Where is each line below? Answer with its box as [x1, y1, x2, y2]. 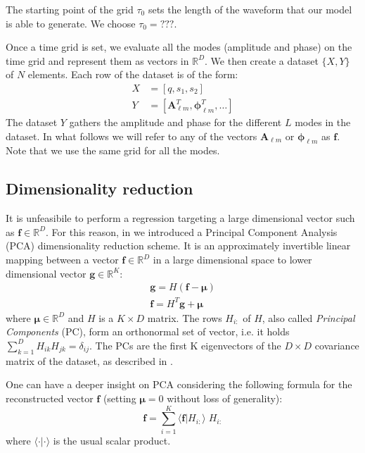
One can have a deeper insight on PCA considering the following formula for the [6, 377, 352, 392]
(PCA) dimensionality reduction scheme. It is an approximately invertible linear [6, 238, 351, 253]
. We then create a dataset [205, 53, 319, 68]
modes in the [295, 115, 351, 130]
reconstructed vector [6, 390, 94, 405]
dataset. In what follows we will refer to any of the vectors [6, 128, 257, 143]
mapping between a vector [6, 252, 119, 266]
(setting [103, 390, 136, 405]
